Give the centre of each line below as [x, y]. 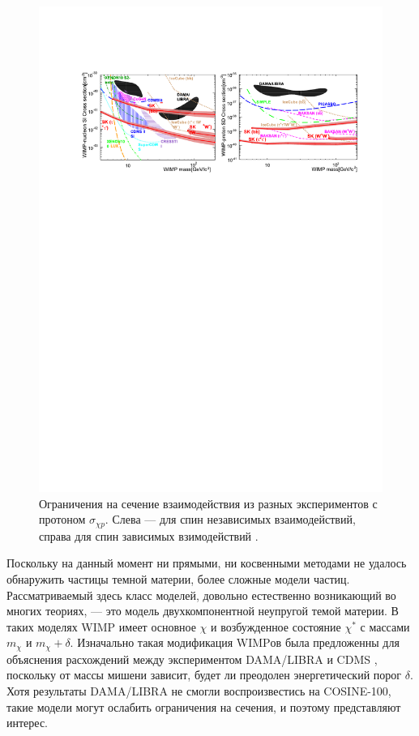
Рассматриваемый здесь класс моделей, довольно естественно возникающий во [201, 595]
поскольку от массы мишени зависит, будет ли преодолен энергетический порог [204, 675]
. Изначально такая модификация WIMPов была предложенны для [235, 642]
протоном [62, 519]
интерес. [27, 723]
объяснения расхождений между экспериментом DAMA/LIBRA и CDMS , [192, 659]
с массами [385, 626]
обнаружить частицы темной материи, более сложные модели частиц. [178, 578]
